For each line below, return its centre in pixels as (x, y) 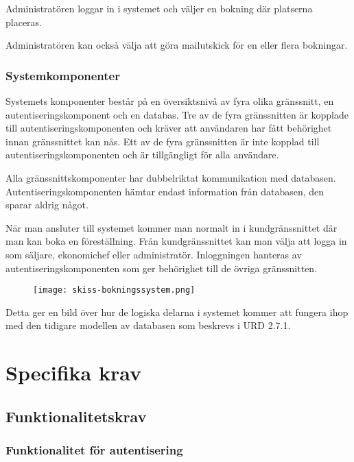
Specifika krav (73, 373)
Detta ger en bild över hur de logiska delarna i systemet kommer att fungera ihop (177, 312)
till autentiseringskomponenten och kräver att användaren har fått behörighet (169, 128)
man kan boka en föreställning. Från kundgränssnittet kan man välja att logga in (176, 241)
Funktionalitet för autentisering (94, 450)
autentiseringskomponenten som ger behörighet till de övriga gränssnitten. (162, 268)
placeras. (24, 22)
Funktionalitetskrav (76, 416)
